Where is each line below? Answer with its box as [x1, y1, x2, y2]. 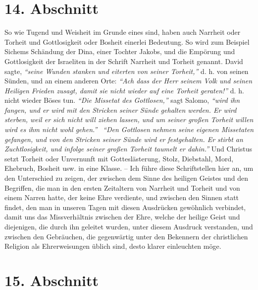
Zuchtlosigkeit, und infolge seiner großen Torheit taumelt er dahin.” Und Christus [4, 144, 252, 154]
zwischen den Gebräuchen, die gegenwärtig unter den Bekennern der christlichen [4, 231, 248, 241]
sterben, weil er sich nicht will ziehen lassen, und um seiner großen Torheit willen [4, 114, 254, 125]
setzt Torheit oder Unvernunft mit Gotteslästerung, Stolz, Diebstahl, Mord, [4, 153, 234, 163]
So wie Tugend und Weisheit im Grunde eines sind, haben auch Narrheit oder [4, 27, 241, 37]
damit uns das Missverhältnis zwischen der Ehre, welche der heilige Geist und [4, 212, 240, 222]
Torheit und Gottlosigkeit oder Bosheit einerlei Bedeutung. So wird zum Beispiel [4, 36, 250, 47]
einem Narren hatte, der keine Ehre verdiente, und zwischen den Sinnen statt [4, 192, 239, 203]
